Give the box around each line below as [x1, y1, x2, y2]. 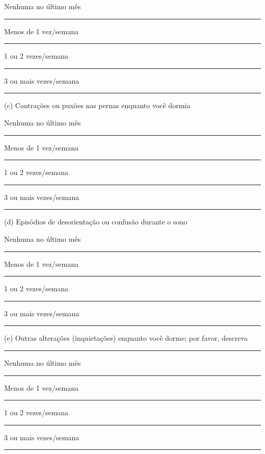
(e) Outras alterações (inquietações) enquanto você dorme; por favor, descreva [4, 333, 248, 343]
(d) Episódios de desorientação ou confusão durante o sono [4, 216, 188, 227]
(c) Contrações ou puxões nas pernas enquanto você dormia [4, 100, 191, 111]
